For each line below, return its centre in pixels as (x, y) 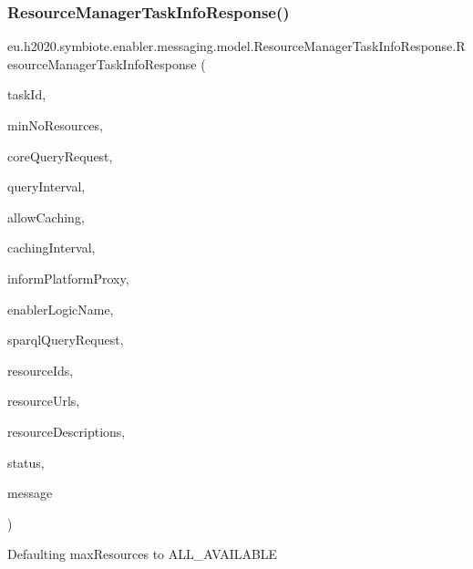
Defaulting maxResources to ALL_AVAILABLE (143, 554)
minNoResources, (55, 125)
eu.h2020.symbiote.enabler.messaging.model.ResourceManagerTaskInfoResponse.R (236, 46)
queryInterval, (46, 186)
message (30, 493)
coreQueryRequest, (60, 155)
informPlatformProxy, (68, 278)
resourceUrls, (44, 401)
